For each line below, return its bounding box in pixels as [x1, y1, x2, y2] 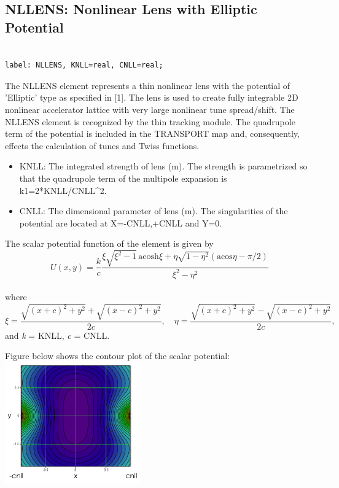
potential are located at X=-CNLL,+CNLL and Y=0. [19, 216, 222, 229]
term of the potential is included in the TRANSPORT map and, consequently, [5, 127, 300, 140]
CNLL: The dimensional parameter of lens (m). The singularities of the [19, 204, 288, 217]
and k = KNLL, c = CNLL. [5, 328, 110, 341]
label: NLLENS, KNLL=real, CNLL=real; [5, 61, 163, 70]
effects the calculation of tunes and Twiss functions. [5, 139, 200, 152]
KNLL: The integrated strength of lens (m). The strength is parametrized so [19, 160, 308, 172]
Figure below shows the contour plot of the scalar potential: [5, 349, 230, 362]
